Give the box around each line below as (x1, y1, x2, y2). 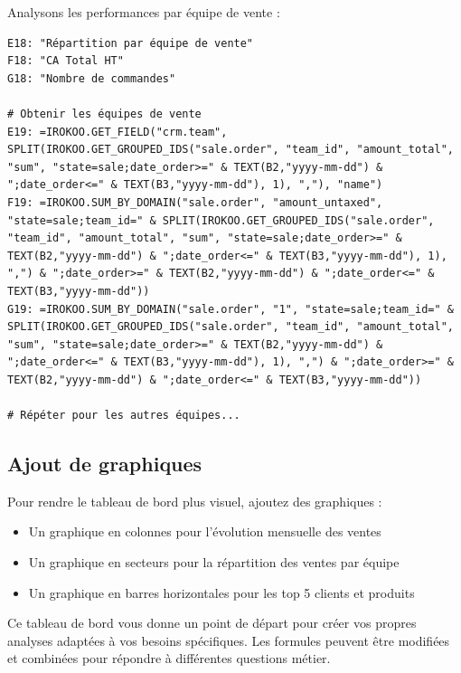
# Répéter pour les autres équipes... (7, 409, 240, 422)
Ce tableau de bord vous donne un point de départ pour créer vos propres (7, 613, 417, 632)
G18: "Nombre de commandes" (7, 71, 176, 85)
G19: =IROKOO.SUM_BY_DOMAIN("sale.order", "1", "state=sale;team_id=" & (7, 302, 454, 316)
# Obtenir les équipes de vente (7, 107, 202, 120)
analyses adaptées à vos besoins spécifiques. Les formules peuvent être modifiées (7, 630, 450, 649)
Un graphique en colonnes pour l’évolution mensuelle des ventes (28, 522, 381, 541)
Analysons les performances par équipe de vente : (7, 3, 280, 21)
